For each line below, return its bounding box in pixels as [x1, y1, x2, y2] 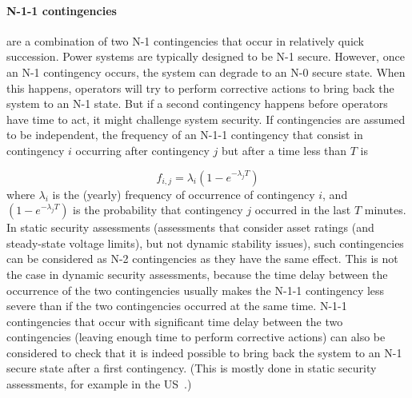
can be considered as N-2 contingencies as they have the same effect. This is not [6, 250, 398, 267]
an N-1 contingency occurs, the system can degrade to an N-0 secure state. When [6, 63, 406, 80]
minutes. [364, 201, 406, 218]
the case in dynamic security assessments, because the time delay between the [6, 265, 388, 282]
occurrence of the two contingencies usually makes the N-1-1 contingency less [6, 281, 385, 298]
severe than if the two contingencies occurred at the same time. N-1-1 [6, 297, 347, 314]
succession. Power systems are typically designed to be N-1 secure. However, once [6, 48, 405, 65]
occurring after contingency [75, 141, 210, 158]
